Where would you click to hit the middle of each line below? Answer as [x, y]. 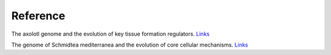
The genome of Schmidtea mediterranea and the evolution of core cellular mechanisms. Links [130, 45]
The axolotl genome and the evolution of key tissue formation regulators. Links [110, 34]
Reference [38, 16]
